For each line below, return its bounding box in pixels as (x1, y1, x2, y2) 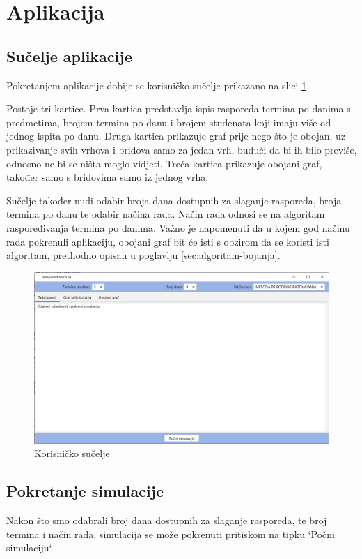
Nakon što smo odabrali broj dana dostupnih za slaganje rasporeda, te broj (6, 513, 327, 528)
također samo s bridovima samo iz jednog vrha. (6, 170, 209, 184)
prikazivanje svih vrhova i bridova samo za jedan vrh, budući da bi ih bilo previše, (6, 142, 357, 156)
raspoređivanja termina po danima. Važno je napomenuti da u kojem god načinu (6, 220, 350, 234)
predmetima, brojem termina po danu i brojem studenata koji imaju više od (6, 114, 331, 129)
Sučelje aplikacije (6, 45, 132, 66)
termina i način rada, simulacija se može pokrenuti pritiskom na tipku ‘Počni (6, 526, 335, 541)
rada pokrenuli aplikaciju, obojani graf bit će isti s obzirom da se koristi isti (6, 234, 329, 248)
